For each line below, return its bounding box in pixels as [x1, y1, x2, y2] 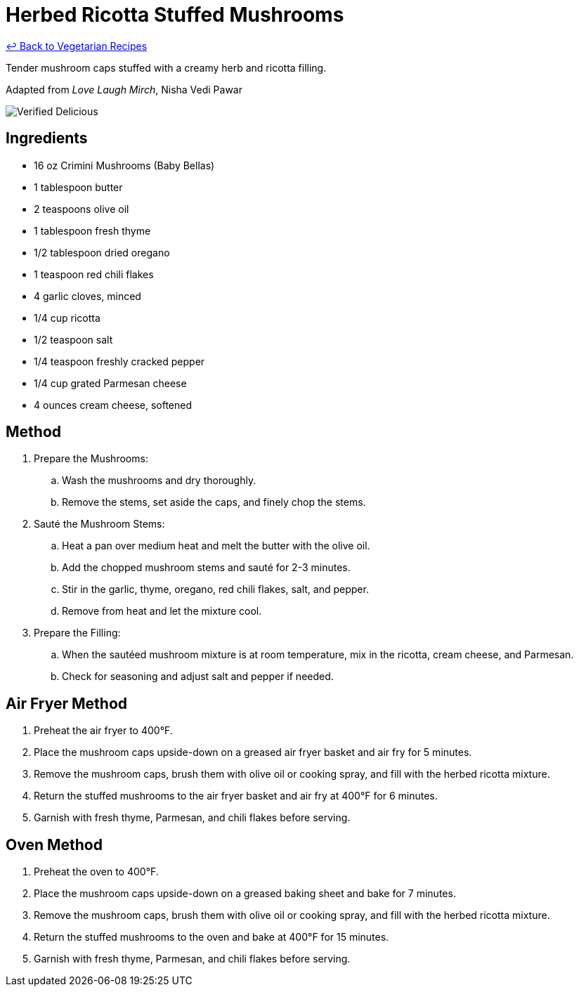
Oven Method [6, 835, 103, 854]
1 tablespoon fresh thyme [34, 224, 151, 237]
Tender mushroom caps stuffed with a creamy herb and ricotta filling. [6, 61, 327, 74]
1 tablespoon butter [34, 181, 123, 193]
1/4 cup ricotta [34, 311, 100, 324]
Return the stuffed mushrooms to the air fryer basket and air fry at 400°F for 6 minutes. [34, 790, 438, 802]
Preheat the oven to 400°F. [34, 866, 159, 878]
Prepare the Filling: [34, 627, 121, 639]
